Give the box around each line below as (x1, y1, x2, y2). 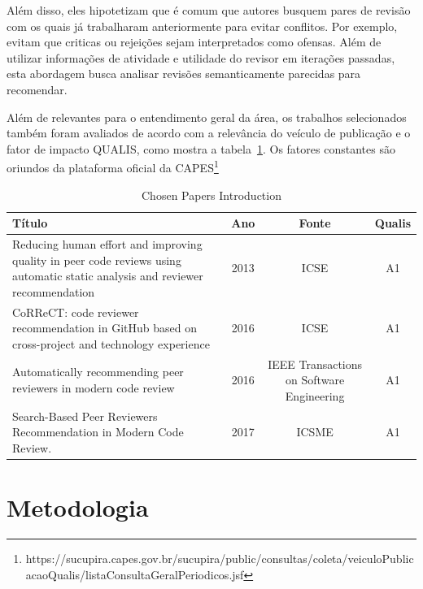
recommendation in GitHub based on (12, 319, 197, 336)
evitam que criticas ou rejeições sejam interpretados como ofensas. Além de (7, 33, 382, 50)
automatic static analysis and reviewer (12, 267, 203, 284)
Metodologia (7, 491, 149, 524)
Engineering (285, 387, 345, 404)
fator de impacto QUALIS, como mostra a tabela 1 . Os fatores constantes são (7, 140, 395, 157)
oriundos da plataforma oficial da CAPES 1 (7, 157, 219, 175)
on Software (286, 371, 345, 388)
